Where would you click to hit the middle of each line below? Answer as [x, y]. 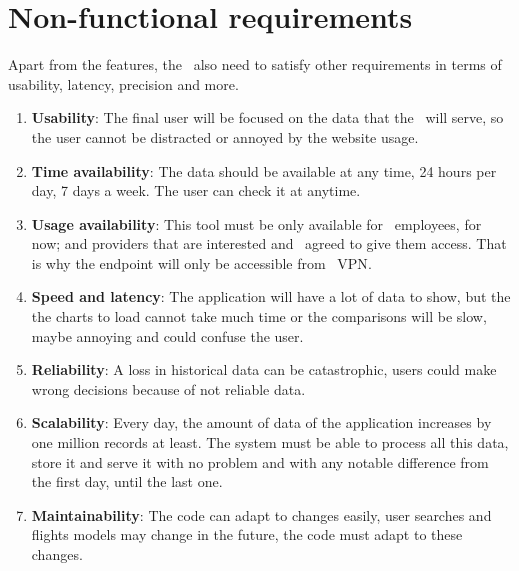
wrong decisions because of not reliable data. [168, 388]
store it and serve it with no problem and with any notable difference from [260, 461]
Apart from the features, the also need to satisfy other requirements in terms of [255, 64]
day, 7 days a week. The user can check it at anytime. [196, 190]
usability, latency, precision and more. [123, 83]
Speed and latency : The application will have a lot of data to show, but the [271, 296]
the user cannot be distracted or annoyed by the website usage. [225, 136]
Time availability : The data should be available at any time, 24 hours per [264, 170]
